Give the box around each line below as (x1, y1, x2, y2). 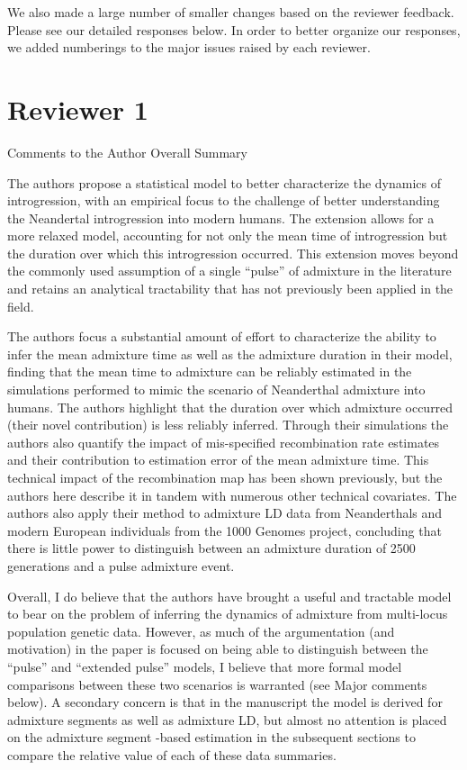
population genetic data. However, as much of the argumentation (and (7, 621, 395, 640)
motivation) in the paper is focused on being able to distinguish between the (7, 639, 428, 658)
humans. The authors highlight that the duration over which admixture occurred (7, 397, 454, 416)
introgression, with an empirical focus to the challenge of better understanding (7, 191, 440, 210)
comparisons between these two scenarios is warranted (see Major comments (7, 675, 427, 693)
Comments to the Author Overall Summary (7, 142, 247, 161)
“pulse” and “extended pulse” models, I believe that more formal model (7, 657, 402, 675)
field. (7, 296, 34, 315)
